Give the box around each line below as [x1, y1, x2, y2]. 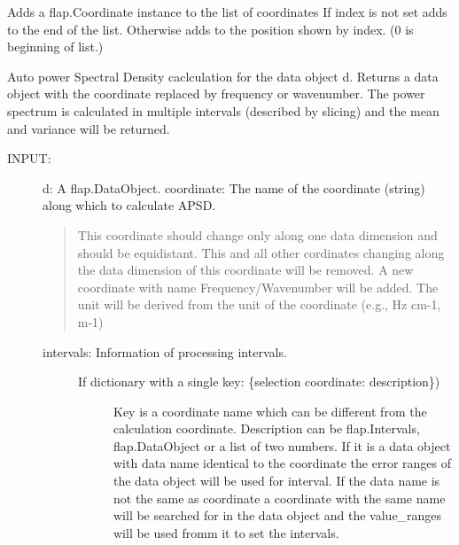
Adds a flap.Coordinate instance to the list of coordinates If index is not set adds [7, 3, 447, 20]
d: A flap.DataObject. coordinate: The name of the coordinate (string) [43, 178, 425, 197]
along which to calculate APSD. [43, 196, 216, 214]
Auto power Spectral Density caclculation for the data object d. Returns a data [7, 66, 439, 85]
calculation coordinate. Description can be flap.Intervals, [113, 419, 420, 438]
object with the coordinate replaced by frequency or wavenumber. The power [7, 84, 425, 103]
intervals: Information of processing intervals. [43, 342, 287, 361]
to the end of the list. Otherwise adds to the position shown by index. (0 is [7, 19, 414, 38]
